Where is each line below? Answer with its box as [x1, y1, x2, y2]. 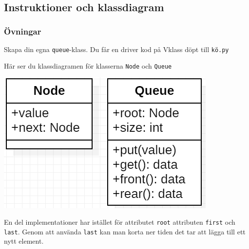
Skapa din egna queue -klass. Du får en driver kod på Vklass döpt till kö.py [4, 44, 229, 54]
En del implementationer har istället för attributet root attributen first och [4, 216, 235, 227]
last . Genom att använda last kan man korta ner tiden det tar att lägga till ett [4, 226, 246, 236]
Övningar [4, 25, 41, 37]
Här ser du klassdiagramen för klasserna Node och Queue [4, 60, 172, 71]
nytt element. [4, 236, 44, 246]
